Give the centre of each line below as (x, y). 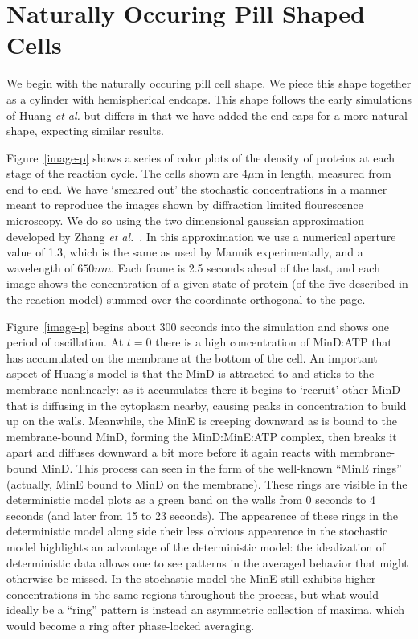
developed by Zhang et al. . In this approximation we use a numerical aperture (201, 236)
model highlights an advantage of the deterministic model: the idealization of (196, 546)
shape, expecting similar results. (85, 131)
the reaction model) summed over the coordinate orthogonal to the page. (186, 299)
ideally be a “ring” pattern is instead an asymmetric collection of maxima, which (205, 610)
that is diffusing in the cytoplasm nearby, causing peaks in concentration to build (207, 405)
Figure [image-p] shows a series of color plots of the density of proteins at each (201, 157)
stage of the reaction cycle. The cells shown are (123, 173)
